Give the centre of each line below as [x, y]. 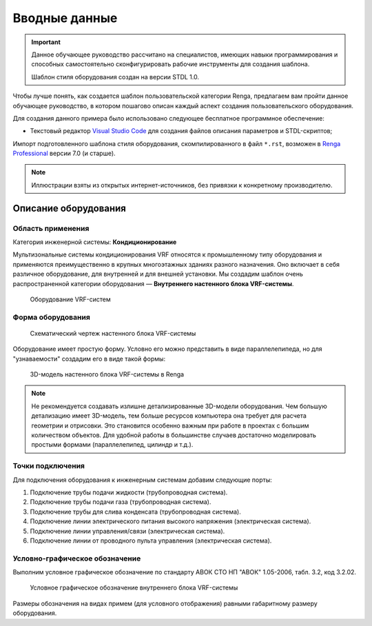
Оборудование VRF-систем [70, 299]
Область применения [51, 228]
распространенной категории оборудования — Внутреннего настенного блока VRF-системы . [153, 283]
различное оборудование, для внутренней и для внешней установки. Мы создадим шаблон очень [158, 274]
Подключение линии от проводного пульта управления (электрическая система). [151, 541]
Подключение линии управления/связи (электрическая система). [127, 531]
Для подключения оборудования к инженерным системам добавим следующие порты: [142, 480]
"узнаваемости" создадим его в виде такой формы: [89, 359]
